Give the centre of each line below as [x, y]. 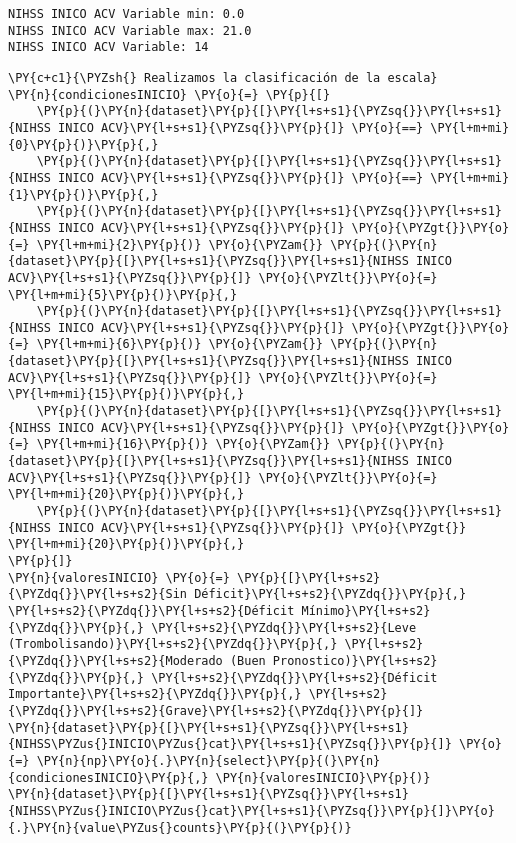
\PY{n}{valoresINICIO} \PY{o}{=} [119, 577]
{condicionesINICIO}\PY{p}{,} [108, 777]
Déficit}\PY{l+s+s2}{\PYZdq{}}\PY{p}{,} [330, 594]
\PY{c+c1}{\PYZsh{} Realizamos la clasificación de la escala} [223, 77]
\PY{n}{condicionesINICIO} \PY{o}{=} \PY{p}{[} [169, 94]
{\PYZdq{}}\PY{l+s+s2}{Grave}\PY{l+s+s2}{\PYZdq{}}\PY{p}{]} [216, 710]
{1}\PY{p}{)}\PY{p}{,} [83, 194]
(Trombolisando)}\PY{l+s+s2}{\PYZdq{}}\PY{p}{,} [173, 644]
